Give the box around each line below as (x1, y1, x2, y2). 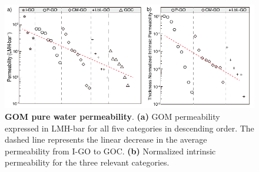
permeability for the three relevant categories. (5, 156, 170, 168)
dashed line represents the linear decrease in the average (5, 133, 207, 146)
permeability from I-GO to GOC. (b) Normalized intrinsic (5, 144, 216, 157)
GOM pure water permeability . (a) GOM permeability (5, 110, 220, 123)
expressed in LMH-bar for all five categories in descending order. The (5, 122, 254, 134)
